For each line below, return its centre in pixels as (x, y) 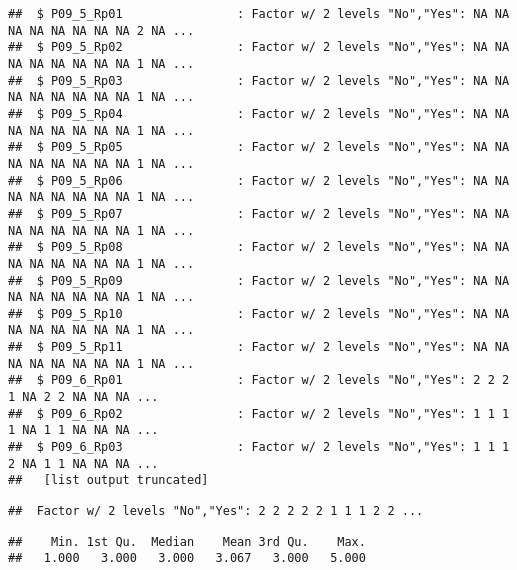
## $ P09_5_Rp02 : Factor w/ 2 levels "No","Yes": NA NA (259, 47)
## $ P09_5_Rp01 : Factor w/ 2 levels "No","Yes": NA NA (259, 14)
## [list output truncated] (108, 480)
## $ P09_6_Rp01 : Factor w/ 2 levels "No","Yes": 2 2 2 (259, 380)
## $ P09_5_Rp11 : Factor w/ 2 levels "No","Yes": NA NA (259, 347)
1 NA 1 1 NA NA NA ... (83, 430)
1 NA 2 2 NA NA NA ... (83, 397)
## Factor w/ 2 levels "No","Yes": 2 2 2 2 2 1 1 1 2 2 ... (216, 511)
